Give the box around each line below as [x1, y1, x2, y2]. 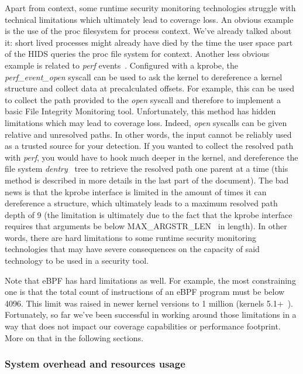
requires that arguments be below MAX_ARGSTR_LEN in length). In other [5, 220, 287, 232]
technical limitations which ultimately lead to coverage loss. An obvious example [5, 13, 294, 25]
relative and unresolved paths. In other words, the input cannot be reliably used [5, 128, 292, 140]
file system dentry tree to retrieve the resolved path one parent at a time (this [5, 162, 288, 175]
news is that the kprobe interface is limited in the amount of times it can [5, 185, 267, 198]
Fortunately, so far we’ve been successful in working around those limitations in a [5, 308, 297, 321]
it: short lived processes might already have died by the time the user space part [5, 36, 293, 48]
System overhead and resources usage [5, 356, 185, 371]
